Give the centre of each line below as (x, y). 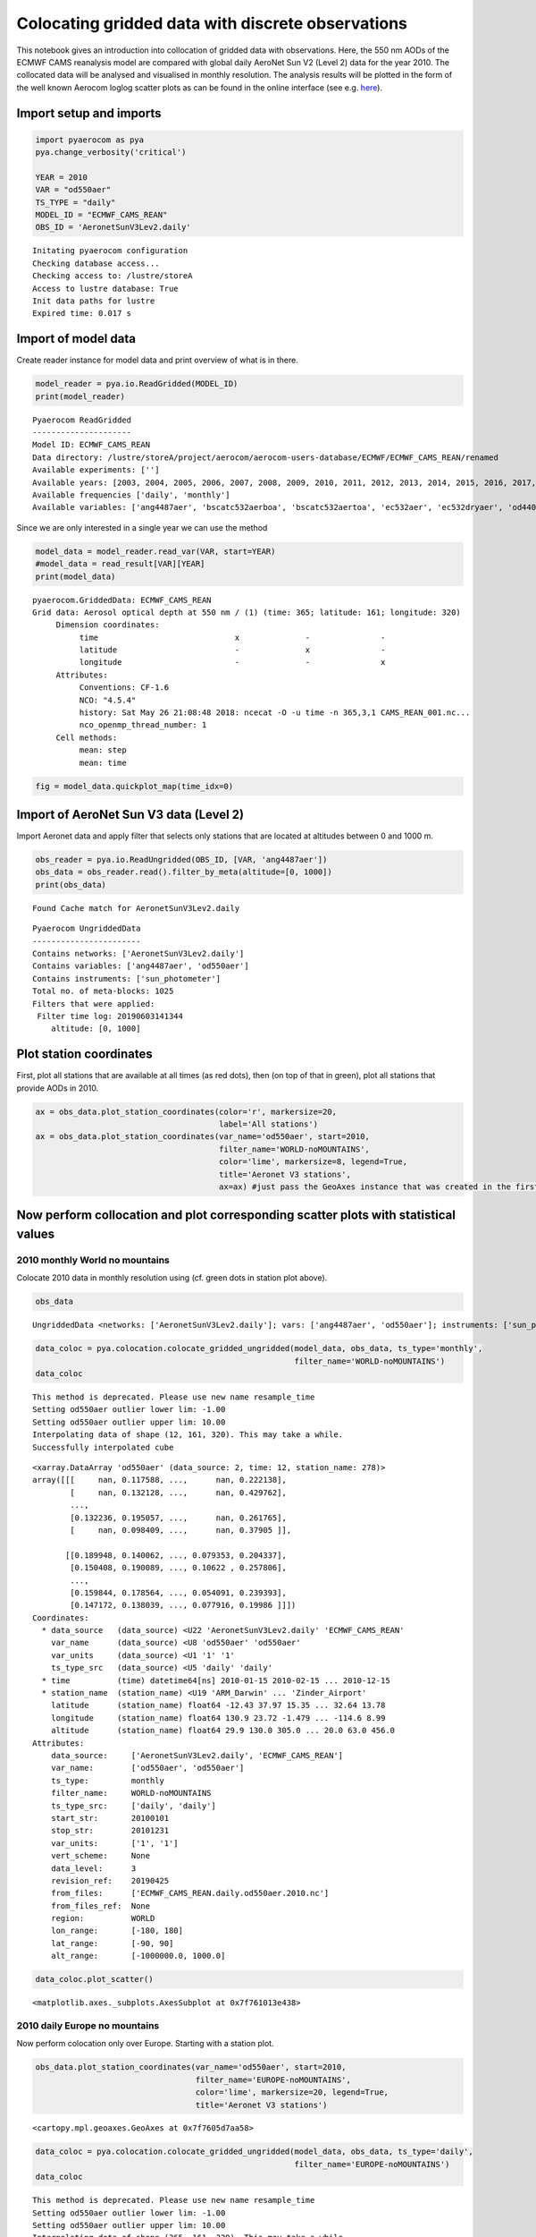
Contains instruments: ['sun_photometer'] (127, 978)
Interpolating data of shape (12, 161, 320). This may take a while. (188, 1435)
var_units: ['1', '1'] (114, 1843)
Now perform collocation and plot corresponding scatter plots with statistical (236, 1216)
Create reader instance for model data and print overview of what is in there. (157, 360)
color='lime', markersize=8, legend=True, (314, 1162)
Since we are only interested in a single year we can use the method (142, 527)
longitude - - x (232, 663)
